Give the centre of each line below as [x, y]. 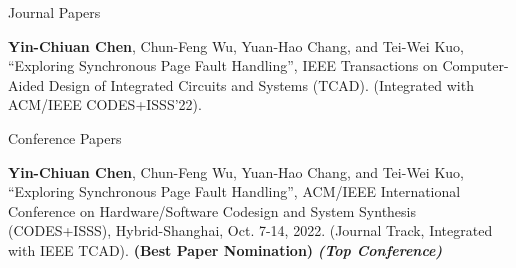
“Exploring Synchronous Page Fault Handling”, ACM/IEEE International [234, 191]
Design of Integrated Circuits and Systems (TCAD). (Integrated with [261, 84]
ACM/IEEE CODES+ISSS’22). [105, 104]
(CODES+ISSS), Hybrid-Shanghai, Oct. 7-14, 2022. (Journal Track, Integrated [250, 230]
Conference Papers [65, 137]
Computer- [475, 65]
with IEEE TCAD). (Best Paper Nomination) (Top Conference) [225, 249]
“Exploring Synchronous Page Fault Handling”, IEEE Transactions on [223, 65]
